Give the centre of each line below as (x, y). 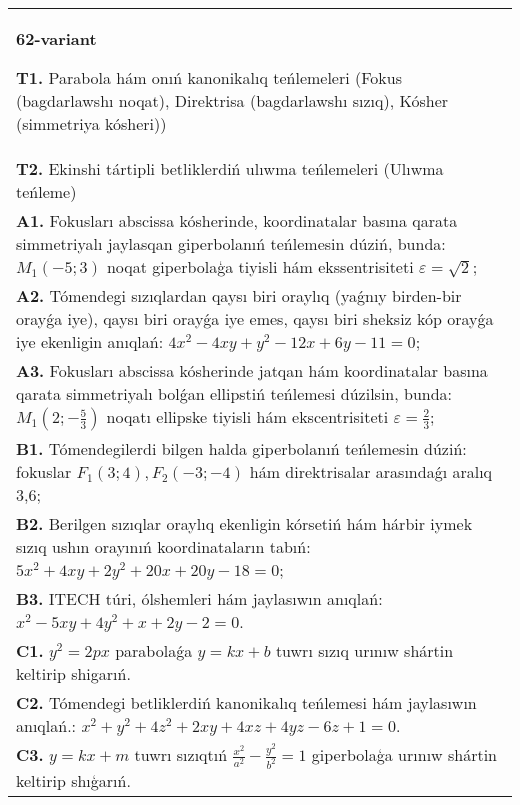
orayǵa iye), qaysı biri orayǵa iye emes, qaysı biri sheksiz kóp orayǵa (255, 318)
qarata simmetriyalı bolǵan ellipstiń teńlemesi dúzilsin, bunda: (234, 393)
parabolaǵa (154, 650)
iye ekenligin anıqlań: (90, 341)
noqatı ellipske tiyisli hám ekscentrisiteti (247, 416)
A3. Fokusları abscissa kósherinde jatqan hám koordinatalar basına (252, 370)
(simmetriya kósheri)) (91, 123)
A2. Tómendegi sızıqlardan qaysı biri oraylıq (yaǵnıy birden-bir (239, 295)
